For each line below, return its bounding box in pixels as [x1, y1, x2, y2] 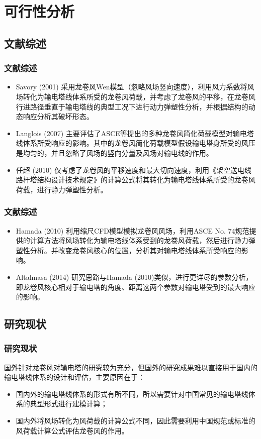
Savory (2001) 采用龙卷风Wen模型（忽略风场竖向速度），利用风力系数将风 [16, 81, 254, 92]
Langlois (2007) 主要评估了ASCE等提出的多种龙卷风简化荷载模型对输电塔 [16, 128, 254, 138]
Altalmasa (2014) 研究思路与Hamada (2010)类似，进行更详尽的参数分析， [16, 271, 253, 282]
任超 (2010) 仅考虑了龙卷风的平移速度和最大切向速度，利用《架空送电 [16, 164, 245, 175]
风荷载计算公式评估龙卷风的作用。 [16, 425, 129, 435]
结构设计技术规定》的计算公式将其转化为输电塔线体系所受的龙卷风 [37, 174, 255, 185]
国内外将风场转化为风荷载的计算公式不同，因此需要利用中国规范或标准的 [16, 415, 255, 426]
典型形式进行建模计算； [30, 398, 108, 409]
